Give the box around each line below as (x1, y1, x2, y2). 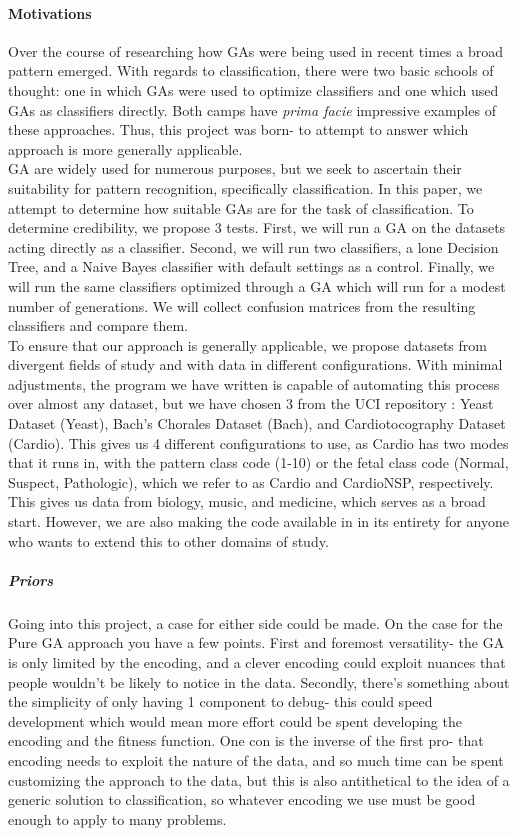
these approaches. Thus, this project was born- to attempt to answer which (8, 119, 469, 140)
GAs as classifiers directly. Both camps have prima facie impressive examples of (8, 99, 496, 120)
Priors (8, 569, 54, 590)
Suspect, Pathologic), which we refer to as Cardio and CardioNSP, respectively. (8, 471, 494, 492)
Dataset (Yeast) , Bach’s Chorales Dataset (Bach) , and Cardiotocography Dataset (8, 413, 506, 434)
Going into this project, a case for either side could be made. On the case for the (8, 612, 503, 633)
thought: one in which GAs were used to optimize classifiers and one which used (8, 79, 499, 100)
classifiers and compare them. (8, 315, 188, 336)
